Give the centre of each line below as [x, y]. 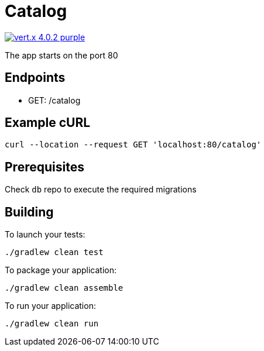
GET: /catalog [54, 100]
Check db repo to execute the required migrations [101, 190]
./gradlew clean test [54, 252]
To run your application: [50, 306]
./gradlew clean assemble [64, 288]
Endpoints [35, 78]
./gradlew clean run [52, 324]
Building [29, 212]
